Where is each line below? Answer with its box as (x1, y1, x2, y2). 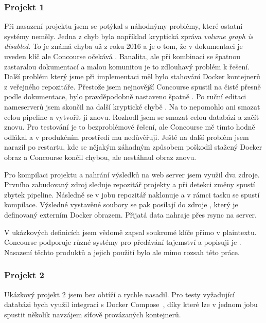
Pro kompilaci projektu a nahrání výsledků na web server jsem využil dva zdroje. (4, 169, 260, 180)
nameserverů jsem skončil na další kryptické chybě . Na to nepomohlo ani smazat (4, 101, 260, 112)
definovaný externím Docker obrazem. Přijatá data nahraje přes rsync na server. (4, 209, 257, 220)
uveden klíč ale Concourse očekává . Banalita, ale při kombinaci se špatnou (4, 51, 240, 61)
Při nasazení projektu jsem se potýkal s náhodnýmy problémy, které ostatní (4, 21, 243, 31)
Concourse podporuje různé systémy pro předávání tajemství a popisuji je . (4, 237, 241, 247)
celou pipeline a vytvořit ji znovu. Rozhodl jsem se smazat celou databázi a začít (4, 111, 259, 122)
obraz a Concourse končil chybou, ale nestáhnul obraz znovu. (4, 151, 197, 162)
